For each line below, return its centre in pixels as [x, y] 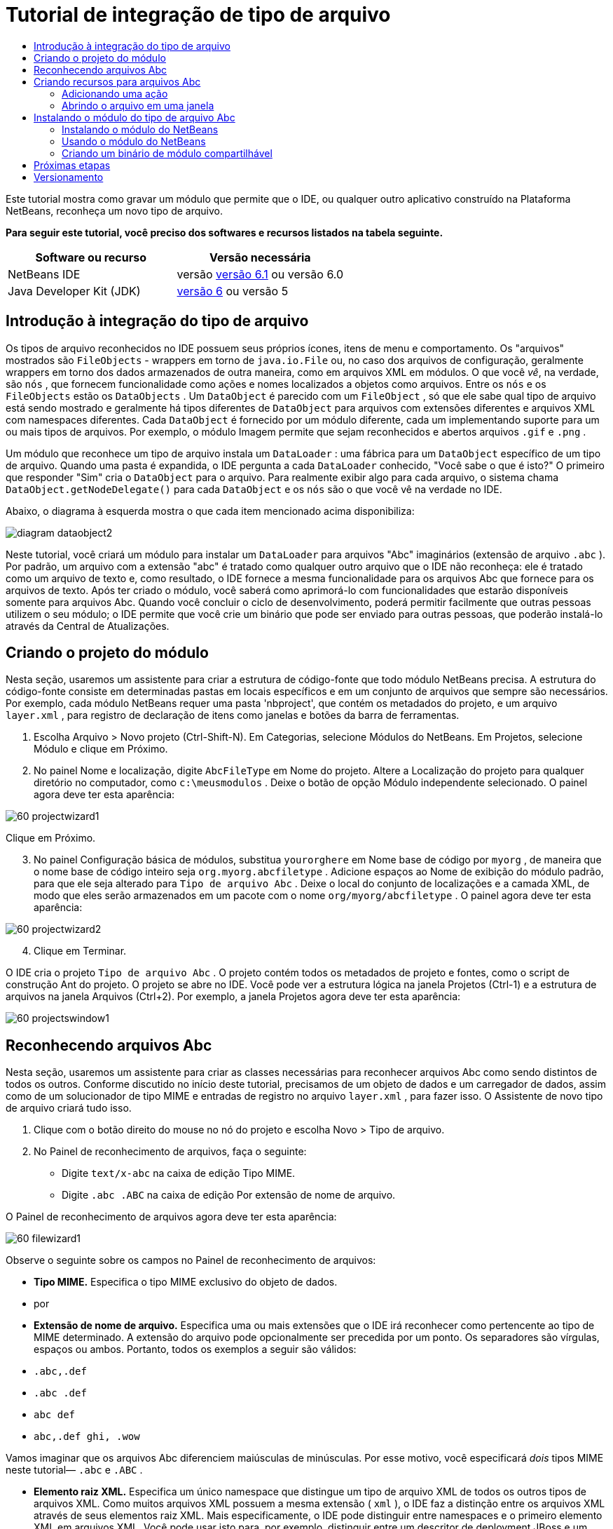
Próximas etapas [72, 165]
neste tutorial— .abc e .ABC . [74, 1470]
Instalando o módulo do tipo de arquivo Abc [135, 117]
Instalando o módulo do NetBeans [140, 129]
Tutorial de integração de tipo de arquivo [198, 15]
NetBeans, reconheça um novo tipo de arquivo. [114, 210]
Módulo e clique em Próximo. [101, 749]
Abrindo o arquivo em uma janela [138, 105]
